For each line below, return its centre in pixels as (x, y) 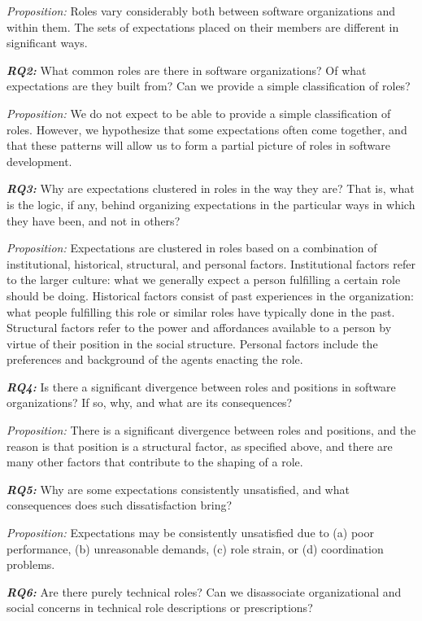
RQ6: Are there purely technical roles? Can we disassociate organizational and (204, 591)
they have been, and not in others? (94, 220)
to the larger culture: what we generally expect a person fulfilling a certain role (204, 280)
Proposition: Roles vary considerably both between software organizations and (201, 11)
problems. (31, 564)
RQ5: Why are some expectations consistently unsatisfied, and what (178, 489)
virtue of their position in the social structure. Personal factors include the (192, 343)
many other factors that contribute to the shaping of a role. (155, 462)
